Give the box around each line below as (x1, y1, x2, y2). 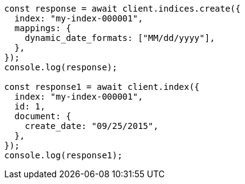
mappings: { (14, 23, 71, 33)
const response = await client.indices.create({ (4, 4, 241, 13)
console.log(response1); (4, 150, 122, 160)
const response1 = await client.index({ (4, 82, 200, 92)
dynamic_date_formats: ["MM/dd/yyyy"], (24, 33, 215, 43)
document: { (14, 111, 71, 121)
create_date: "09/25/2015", (24, 121, 158, 131)
